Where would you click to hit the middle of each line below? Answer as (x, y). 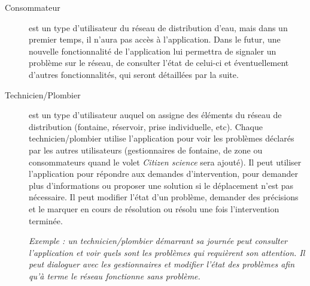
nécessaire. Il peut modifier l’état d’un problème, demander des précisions (164, 197)
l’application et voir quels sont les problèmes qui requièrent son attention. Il (167, 252)
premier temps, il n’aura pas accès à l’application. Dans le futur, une (155, 39)
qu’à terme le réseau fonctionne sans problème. (115, 276)
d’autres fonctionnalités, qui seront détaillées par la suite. (134, 74)
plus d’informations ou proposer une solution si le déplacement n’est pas (161, 185)
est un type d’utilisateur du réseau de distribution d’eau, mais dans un (158, 27)
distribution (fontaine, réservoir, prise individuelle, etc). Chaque (146, 126)
